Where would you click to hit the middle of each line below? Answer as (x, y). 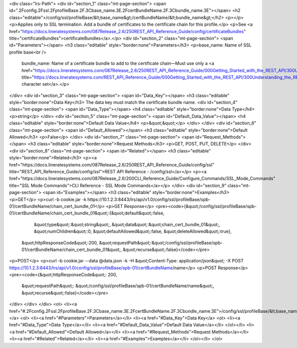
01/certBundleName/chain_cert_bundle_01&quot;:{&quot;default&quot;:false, (87, 213)
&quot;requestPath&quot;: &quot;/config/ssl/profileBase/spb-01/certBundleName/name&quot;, (118, 286)
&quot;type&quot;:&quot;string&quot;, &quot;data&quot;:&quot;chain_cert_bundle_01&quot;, (127, 224)
